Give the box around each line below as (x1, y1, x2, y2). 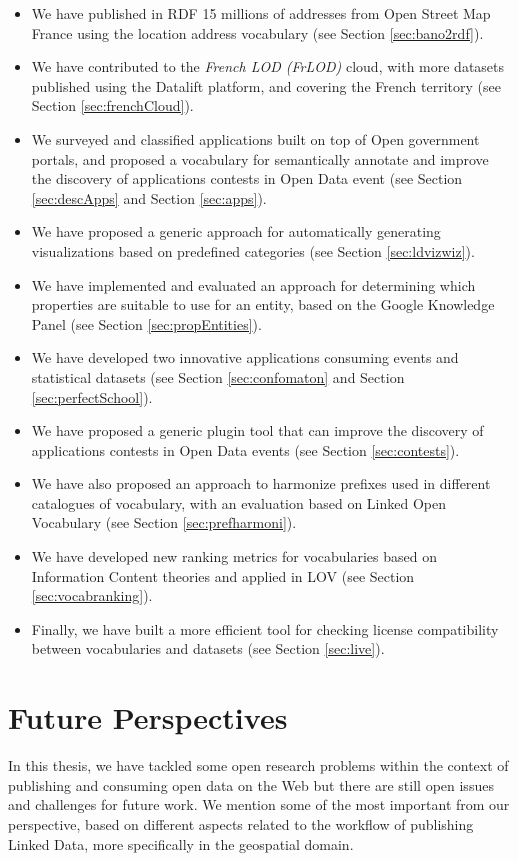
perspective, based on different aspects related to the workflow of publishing (8, 813, 474, 834)
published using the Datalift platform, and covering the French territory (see (31, 75, 501, 96)
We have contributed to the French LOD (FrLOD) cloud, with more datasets (31, 56, 505, 77)
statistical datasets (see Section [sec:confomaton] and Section (31, 366, 405, 387)
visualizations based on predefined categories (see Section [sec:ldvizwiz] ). (31, 240, 475, 261)
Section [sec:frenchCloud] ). (31, 95, 194, 116)
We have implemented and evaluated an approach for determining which (31, 274, 476, 295)
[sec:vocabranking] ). (31, 585, 153, 606)
